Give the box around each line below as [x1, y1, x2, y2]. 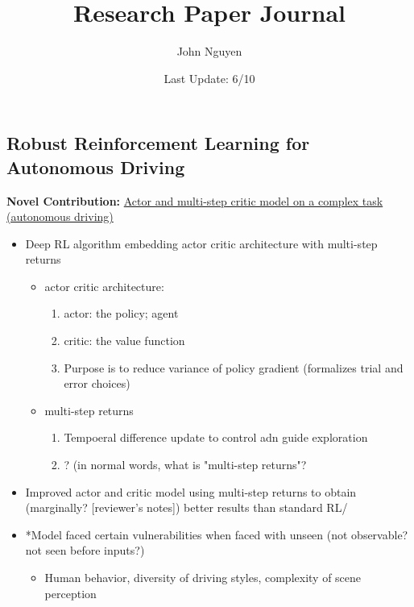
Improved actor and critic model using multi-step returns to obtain [25, 483, 357, 500]
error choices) [64, 375, 130, 392]
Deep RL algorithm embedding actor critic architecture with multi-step [25, 235, 378, 252]
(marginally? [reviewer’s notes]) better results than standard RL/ [25, 499, 348, 516]
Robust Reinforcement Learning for [6, 131, 310, 156]
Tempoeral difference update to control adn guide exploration [64, 429, 368, 446]
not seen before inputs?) [25, 542, 145, 559]
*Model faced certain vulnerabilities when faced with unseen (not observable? [25, 526, 408, 543]
